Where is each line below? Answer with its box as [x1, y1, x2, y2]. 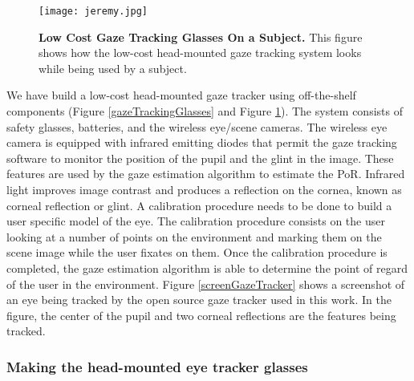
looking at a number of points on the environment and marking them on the [6, 228, 382, 245]
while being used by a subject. [39, 59, 187, 76]
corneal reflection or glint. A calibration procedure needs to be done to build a [6, 197, 392, 213]
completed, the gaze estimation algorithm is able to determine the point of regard [6, 259, 408, 276]
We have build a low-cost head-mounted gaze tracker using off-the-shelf [6, 87, 356, 103]
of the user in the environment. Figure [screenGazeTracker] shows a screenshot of [6, 275, 405, 292]
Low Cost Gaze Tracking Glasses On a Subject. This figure [39, 28, 363, 45]
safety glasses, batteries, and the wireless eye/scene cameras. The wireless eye [6, 118, 388, 135]
